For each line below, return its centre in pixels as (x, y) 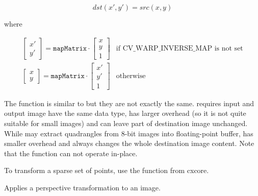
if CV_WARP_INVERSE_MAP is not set (179, 48)
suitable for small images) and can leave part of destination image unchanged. (126, 123)
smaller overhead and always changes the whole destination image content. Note (129, 143)
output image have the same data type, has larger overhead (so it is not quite (125, 113)
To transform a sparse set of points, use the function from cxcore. (107, 170)
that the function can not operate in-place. (71, 153)
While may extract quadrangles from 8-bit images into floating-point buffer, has (129, 133)
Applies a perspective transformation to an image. (82, 187)
